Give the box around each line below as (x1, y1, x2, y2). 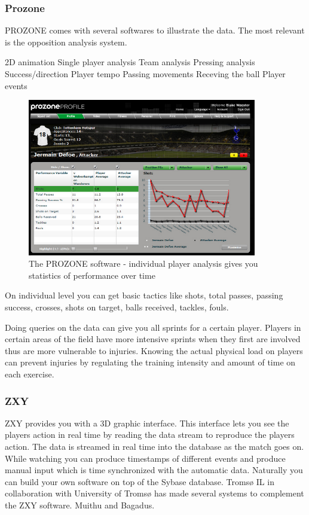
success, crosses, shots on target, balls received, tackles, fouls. (5, 301, 229, 313)
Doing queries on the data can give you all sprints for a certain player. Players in (5, 321, 301, 333)
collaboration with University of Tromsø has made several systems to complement (5, 487, 304, 499)
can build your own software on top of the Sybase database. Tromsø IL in (5, 475, 274, 487)
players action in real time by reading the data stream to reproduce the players (5, 428, 295, 441)
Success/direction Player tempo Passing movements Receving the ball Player (5, 68, 286, 80)
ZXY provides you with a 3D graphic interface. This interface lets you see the (5, 416, 289, 429)
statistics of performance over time (29, 269, 155, 281)
